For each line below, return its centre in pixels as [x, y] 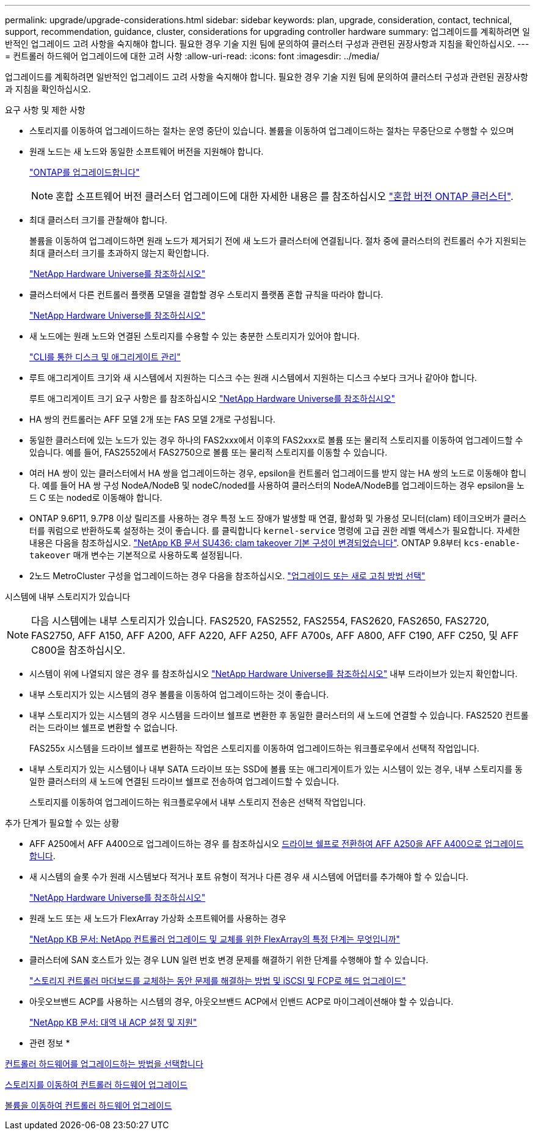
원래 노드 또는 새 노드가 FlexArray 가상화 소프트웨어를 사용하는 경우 [158, 918]
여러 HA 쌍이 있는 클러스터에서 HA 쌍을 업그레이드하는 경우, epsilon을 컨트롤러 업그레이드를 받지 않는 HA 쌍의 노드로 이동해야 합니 [278, 473]
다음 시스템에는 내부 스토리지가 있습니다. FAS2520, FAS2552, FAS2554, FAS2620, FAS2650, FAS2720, [260, 621]
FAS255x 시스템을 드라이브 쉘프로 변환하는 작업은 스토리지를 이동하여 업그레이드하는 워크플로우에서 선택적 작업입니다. [254, 748]
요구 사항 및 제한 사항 [45, 110]
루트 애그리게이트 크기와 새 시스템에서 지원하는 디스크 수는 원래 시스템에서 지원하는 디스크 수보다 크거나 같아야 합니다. [253, 378]
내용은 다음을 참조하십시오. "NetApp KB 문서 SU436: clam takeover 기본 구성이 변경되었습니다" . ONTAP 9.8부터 [246, 543]
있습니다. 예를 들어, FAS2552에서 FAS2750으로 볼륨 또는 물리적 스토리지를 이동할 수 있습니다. [208, 452]
